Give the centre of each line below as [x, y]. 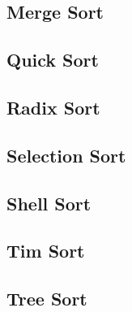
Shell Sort [49, 203]
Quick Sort [53, 60]
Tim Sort [46, 251]
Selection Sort [66, 155]
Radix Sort [53, 107]
